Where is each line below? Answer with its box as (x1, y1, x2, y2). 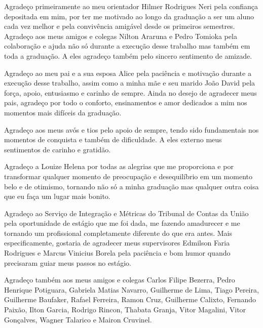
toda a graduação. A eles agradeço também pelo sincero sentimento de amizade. (4, 50, 252, 61)
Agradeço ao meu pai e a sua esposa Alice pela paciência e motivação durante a (4, 67, 251, 78)
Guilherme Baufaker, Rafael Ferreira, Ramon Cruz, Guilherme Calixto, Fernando (4, 294, 256, 305)
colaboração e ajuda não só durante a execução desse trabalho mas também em (4, 40, 250, 51)
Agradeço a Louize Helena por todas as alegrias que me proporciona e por (4, 161, 234, 172)
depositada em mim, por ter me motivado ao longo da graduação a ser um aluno (4, 11, 254, 21)
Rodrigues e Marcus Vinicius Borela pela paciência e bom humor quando (4, 248, 231, 258)
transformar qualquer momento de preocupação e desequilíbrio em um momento (4, 171, 252, 181)
